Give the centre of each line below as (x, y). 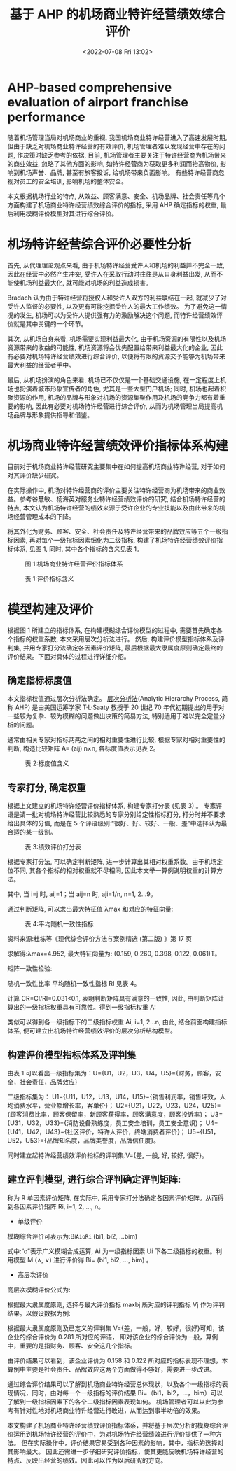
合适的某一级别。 (32, 832)
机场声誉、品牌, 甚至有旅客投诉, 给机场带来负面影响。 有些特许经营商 (119, 172)
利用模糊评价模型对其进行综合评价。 (65, 214)
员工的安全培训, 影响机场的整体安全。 (73, 181)
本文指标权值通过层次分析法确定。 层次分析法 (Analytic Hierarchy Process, (114, 699)
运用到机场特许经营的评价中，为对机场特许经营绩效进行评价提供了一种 (114, 1434)
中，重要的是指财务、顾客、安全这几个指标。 (72, 1346)
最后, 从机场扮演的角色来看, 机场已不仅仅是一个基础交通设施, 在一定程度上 (114, 379)
